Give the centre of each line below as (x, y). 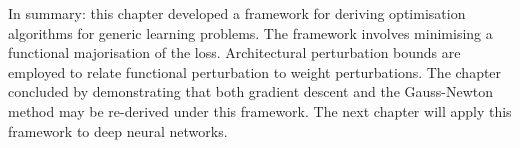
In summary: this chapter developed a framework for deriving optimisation (237, 13)
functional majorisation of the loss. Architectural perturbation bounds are (234, 52)
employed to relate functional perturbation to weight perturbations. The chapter (255, 71)
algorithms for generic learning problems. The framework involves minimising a (250, 32)
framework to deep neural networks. (118, 130)
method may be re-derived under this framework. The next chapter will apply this (260, 110)
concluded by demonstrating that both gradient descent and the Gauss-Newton (251, 91)
